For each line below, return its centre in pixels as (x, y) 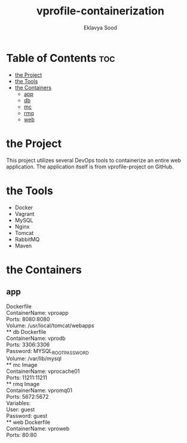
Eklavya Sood (100, 28)
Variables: (19, 403)
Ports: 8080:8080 (28, 319)
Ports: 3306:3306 (28, 344)
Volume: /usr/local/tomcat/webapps (50, 326)
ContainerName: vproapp (37, 312)
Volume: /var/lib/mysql (34, 358)
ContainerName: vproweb (38, 429)
